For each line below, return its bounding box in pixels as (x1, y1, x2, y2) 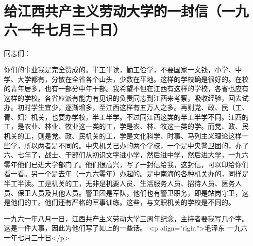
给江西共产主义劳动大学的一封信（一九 (4, 1, 249, 21)
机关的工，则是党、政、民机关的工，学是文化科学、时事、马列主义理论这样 (4, 131, 242, 141)
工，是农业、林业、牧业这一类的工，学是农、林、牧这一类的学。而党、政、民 (4, 121, 249, 131)
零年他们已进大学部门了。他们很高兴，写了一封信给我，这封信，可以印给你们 (4, 159, 249, 169)
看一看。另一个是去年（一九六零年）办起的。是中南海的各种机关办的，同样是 (4, 169, 249, 179)
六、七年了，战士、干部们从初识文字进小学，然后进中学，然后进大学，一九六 (4, 150, 249, 160)
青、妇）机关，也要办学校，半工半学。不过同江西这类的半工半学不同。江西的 (4, 111, 249, 122)
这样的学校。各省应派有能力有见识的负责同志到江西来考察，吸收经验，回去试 (4, 92, 249, 103)
